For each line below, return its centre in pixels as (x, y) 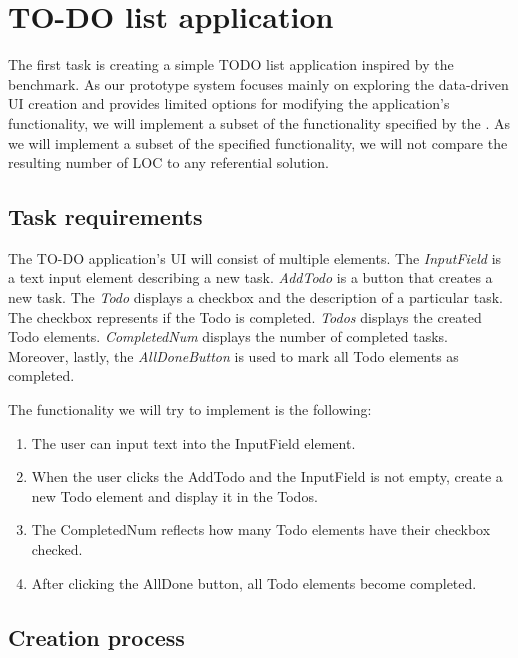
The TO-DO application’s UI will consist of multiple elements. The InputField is (255, 257)
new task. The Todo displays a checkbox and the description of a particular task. (255, 297)
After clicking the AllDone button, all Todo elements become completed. (254, 582)
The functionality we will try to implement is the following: (190, 409)
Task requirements (105, 216)
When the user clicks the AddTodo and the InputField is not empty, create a (267, 476)
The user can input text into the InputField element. (193, 442)
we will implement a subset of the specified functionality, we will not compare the (258, 142)
